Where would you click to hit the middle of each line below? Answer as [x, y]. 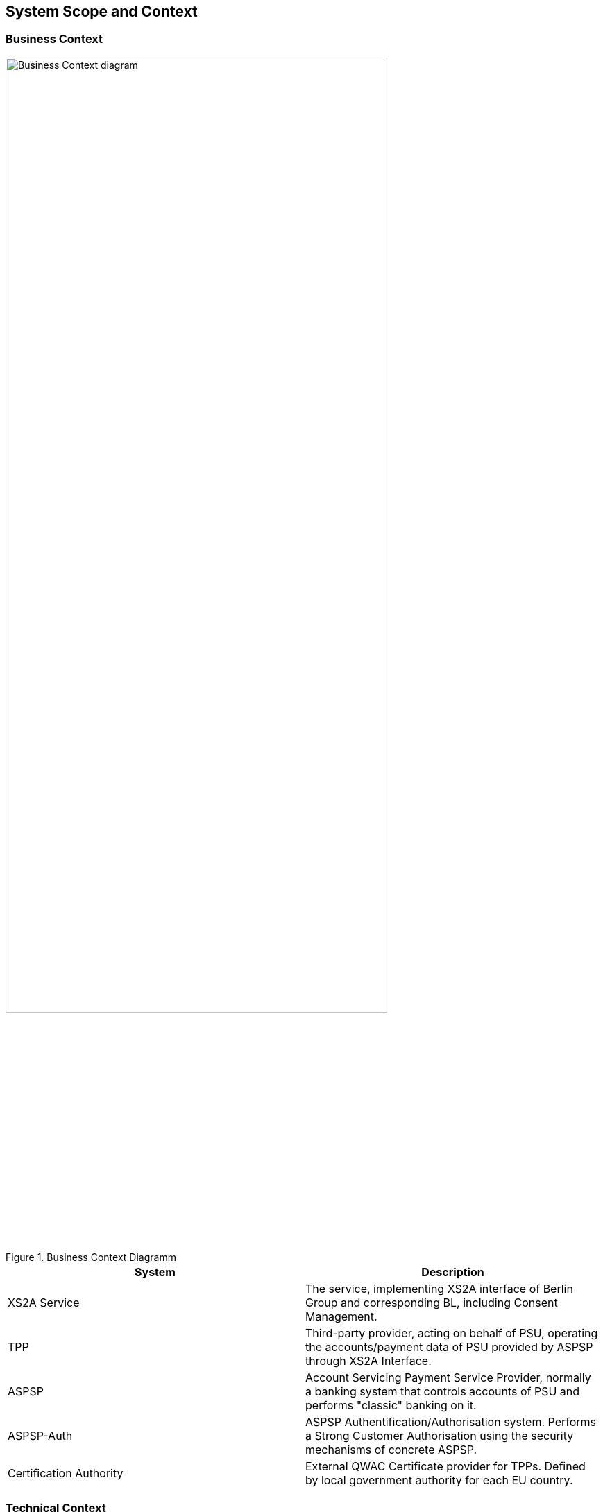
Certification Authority [66, 1474]
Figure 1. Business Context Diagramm [91, 1257]
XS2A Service [44, 1303]
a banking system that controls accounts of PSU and [443, 1392]
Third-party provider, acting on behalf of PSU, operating [452, 1333]
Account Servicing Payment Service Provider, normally [448, 1378]
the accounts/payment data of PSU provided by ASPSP [449, 1347]
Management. [341, 1317]
